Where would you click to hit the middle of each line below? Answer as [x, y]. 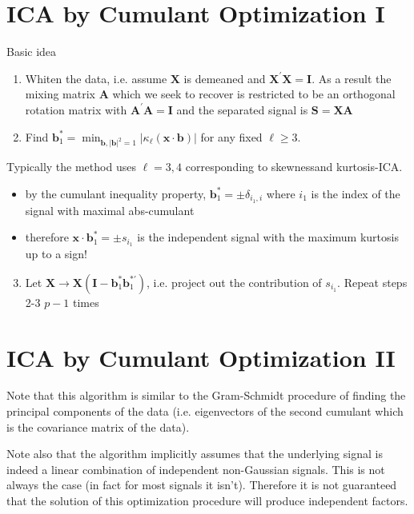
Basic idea [32, 52]
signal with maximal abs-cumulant [110, 210]
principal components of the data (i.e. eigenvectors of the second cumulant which [205, 411]
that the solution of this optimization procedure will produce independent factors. [207, 501]
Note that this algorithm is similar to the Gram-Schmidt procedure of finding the [206, 395]
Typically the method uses [71, 167]
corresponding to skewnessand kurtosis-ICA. [294, 167]
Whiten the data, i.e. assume [96, 78]
